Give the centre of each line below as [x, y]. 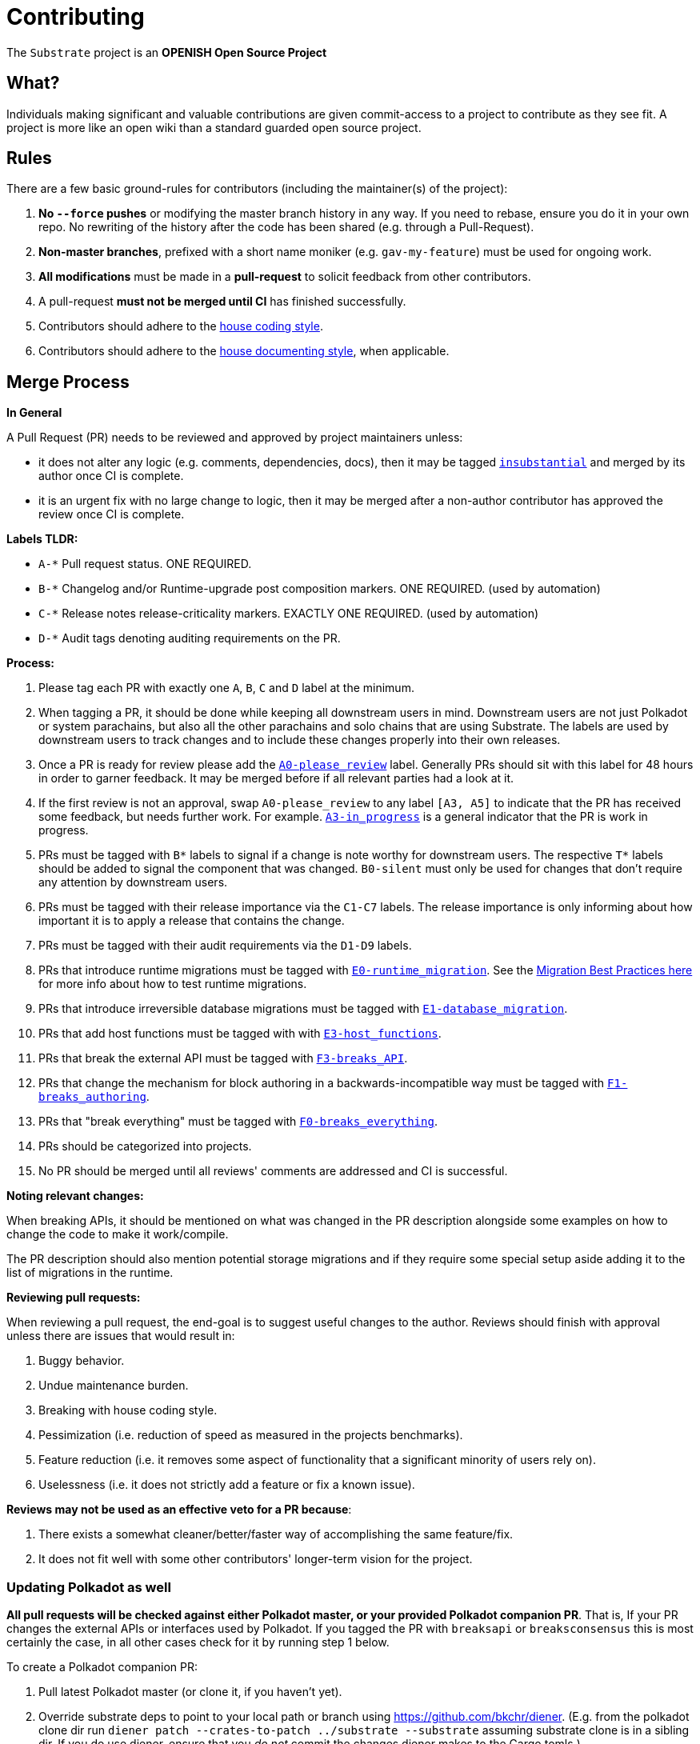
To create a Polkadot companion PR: [102, 1667]
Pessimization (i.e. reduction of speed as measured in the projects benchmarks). [251, 1435]
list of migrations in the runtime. [90, 1273]
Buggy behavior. [82, 1361]
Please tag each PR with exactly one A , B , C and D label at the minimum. [226, 688]
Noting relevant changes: [75, 1196]
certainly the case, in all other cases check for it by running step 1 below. [198, 1642]
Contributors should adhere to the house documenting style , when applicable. [244, 351]
